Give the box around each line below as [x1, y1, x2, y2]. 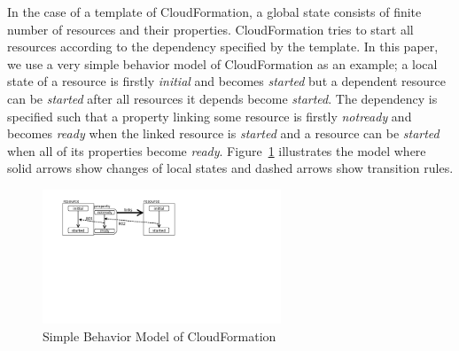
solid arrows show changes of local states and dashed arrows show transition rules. [7, 159, 454, 177]
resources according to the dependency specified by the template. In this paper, [7, 37, 439, 56]
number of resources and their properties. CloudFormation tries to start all [7, 19, 414, 38]
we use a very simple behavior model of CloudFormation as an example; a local [7, 54, 438, 73]
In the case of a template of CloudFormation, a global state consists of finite [7, 3, 422, 20]
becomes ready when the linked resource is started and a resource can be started [7, 124, 440, 143]
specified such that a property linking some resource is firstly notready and [7, 106, 412, 125]
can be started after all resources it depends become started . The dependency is [7, 89, 438, 107]
